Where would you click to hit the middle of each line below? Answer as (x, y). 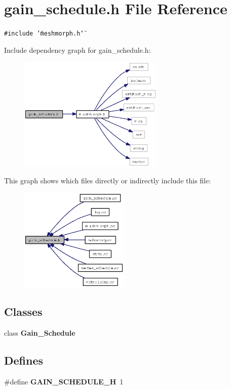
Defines (24, 360)
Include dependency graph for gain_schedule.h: (78, 50)
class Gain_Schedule (40, 333)
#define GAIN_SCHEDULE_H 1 (64, 381)
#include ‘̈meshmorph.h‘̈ (44, 34)
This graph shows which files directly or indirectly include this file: (108, 181)
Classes (23, 312)
